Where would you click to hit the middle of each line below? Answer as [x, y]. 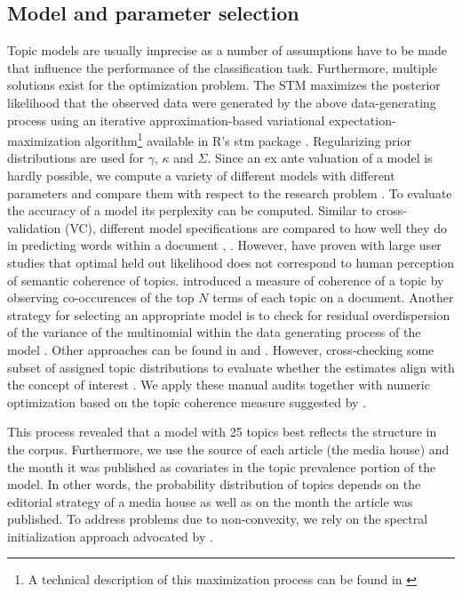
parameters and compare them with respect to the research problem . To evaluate [230, 193]
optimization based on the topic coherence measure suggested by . [187, 401]
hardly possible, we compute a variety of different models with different [201, 176]
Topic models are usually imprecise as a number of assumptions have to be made [227, 50]
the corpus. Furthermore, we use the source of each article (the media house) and [228, 449]
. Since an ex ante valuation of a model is [320, 158]
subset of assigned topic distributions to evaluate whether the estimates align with [231, 367]
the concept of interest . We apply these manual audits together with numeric [219, 385]
